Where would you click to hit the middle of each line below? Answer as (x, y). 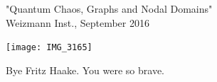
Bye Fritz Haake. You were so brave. (85, 70)
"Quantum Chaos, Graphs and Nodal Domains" (109, 8)
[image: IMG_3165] (49, 48)
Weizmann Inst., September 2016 (78, 22)
